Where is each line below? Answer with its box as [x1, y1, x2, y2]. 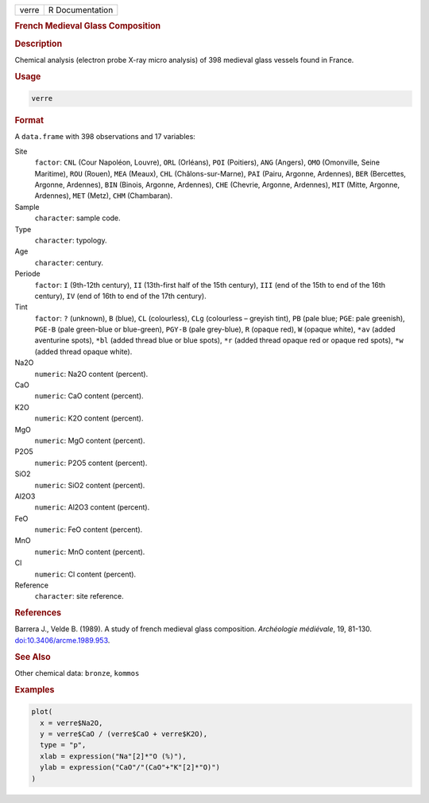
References [14, 607, 62, 619]
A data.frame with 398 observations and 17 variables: [14, 132, 196, 142]
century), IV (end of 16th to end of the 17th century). [34, 291, 207, 301]
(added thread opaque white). [34, 347, 133, 356]
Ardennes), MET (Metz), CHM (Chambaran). [34, 191, 173, 200]
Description [14, 38, 63, 49]
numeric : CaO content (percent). [34, 391, 144, 401]
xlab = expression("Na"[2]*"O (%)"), [40, 751, 187, 761]
